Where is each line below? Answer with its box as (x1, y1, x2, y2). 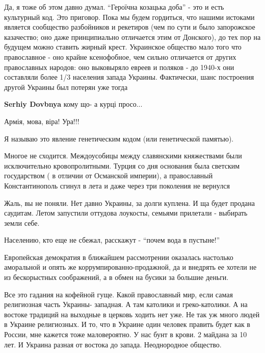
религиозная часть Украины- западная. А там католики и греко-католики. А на (4, 299, 248, 310)
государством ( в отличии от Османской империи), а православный (4, 170, 213, 181)
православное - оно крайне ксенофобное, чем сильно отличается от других (4, 51, 236, 62)
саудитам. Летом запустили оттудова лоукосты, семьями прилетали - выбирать (4, 207, 248, 218)
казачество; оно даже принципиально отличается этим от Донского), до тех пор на (4, 31, 261, 42)
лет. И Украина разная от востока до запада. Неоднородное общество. (4, 339, 222, 349)
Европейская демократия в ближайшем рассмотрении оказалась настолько (4, 251, 233, 262)
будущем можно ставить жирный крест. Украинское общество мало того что (4, 41, 242, 52)
